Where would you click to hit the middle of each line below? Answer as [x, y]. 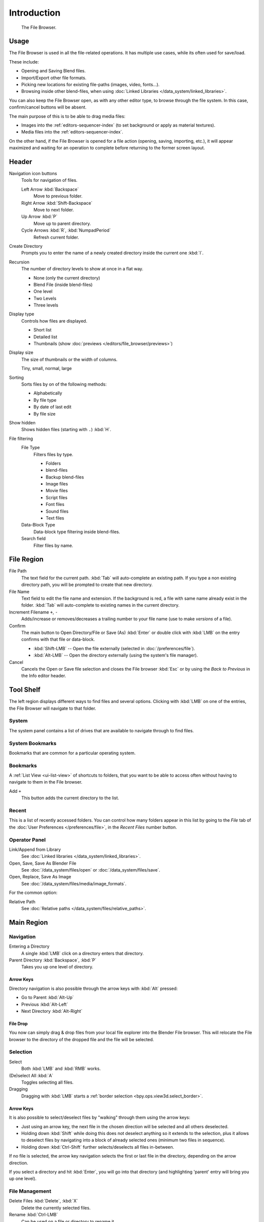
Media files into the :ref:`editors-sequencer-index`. [72, 132]
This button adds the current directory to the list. [70, 798]
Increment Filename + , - [33, 612]
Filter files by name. [53, 546]
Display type [22, 314]
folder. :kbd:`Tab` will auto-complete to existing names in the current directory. [100, 605]
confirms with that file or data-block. [58, 639]
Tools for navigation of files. [49, 180]
